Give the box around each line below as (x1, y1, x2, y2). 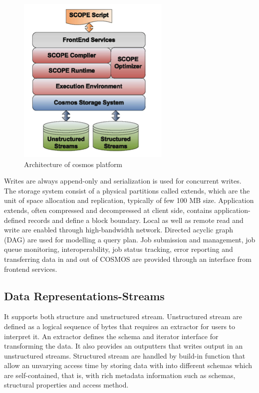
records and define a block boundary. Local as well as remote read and (28, 214, 244, 225)
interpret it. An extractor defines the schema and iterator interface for (4, 331, 219, 341)
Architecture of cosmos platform (24, 159, 123, 169)
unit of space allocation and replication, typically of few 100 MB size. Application (4, 195, 254, 205)
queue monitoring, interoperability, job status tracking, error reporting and (4, 244, 233, 254)
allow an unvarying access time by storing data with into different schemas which (4, 360, 253, 371)
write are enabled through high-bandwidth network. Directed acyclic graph (4, 224, 233, 235)
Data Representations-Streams (4, 288, 165, 303)
